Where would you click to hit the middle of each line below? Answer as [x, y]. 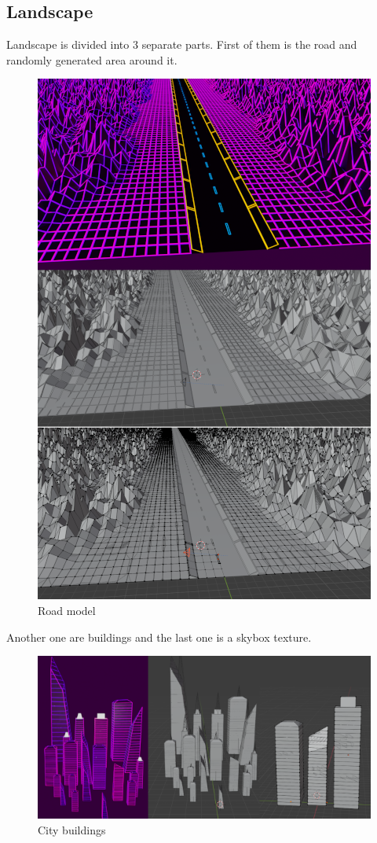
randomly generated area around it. [92, 59]
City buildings [72, 830]
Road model [67, 610]
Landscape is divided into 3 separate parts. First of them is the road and [182, 44]
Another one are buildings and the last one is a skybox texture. [159, 637]
